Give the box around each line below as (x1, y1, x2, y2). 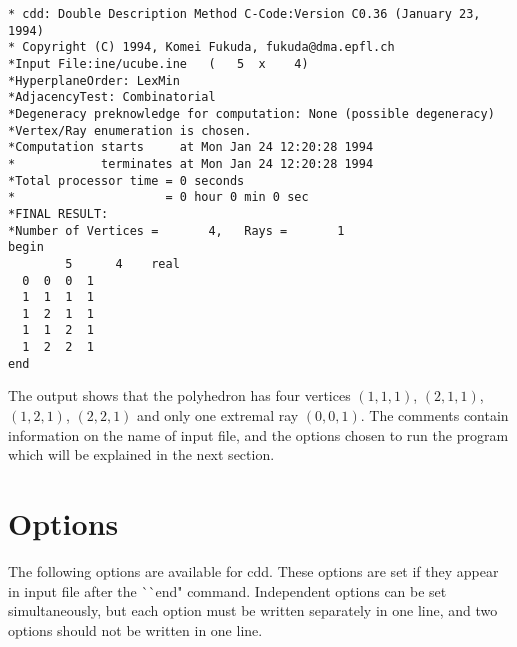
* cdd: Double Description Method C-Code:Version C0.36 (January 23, (8, 7, 481, 21)
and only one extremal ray (137, 405, 299, 426)
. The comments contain (360, 405, 509, 426)
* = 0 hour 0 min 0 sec (8, 190, 309, 205)
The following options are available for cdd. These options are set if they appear (8, 560, 499, 581)
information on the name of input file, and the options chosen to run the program (8, 424, 509, 445)
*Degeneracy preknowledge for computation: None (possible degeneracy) (8, 106, 495, 121)
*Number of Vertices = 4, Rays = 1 (8, 223, 345, 238)
